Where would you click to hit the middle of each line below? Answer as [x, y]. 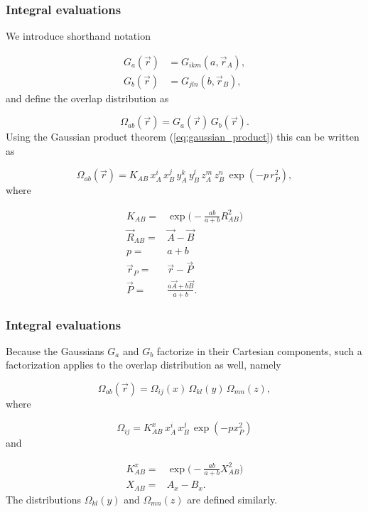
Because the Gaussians [55, 350]
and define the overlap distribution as [87, 98]
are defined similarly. [232, 499]
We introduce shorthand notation [78, 36]
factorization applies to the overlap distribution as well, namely [144, 365]
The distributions [43, 499]
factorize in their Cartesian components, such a [259, 350]
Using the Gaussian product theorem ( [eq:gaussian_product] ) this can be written [183, 137]
